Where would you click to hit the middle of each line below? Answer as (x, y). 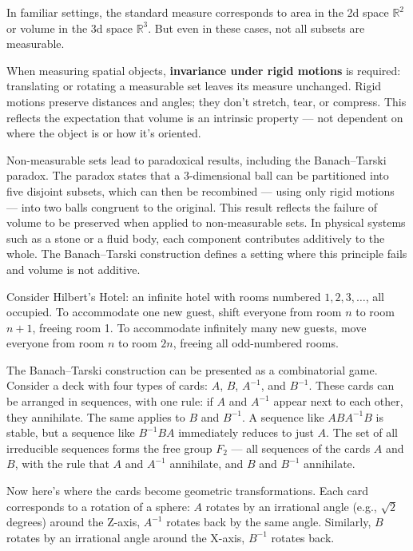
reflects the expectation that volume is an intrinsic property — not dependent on (205, 117)
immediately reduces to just (246, 432)
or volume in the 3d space (69, 28)
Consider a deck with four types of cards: (107, 385)
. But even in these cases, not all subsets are (256, 28)
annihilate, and (206, 464)
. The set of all (362, 432)
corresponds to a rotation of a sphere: (98, 506)
